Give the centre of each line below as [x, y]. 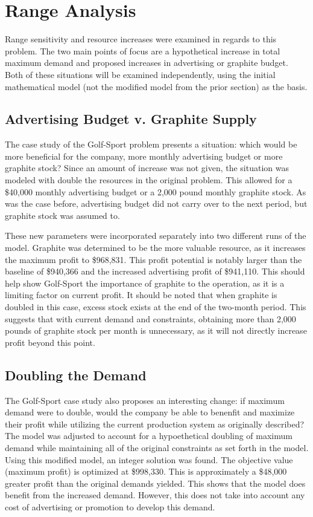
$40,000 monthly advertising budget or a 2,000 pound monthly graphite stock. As [156, 191]
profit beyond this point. [50, 342]
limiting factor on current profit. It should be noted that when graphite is [141, 295]
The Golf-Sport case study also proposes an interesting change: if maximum [145, 400]
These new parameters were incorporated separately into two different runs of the [156, 236]
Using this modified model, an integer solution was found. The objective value [149, 459]
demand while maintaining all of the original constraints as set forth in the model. [157, 447]
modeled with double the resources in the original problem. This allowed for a [149, 180]
